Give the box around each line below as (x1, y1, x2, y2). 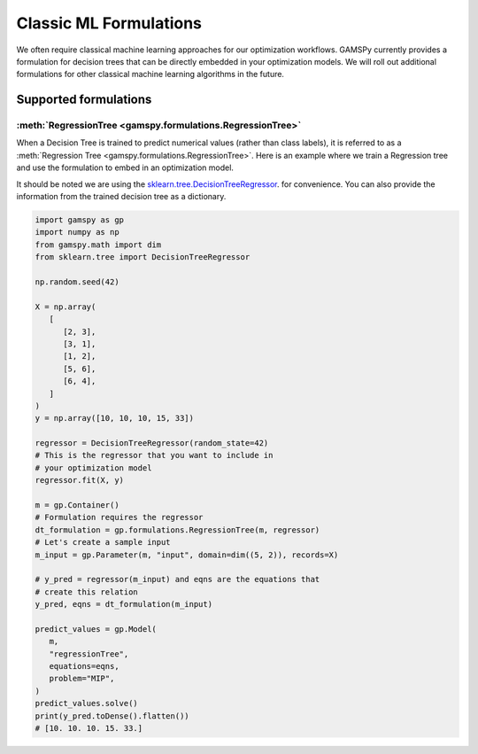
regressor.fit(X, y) (35, 475, 124, 486)
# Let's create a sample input (35, 537, 172, 548)
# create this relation (35, 587, 139, 597)
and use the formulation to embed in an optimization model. (16, 162, 235, 173)
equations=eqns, (49, 661, 119, 672)
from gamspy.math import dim (35, 239, 162, 250)
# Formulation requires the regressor (35, 512, 204, 523)
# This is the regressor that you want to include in (35, 450, 274, 461)
